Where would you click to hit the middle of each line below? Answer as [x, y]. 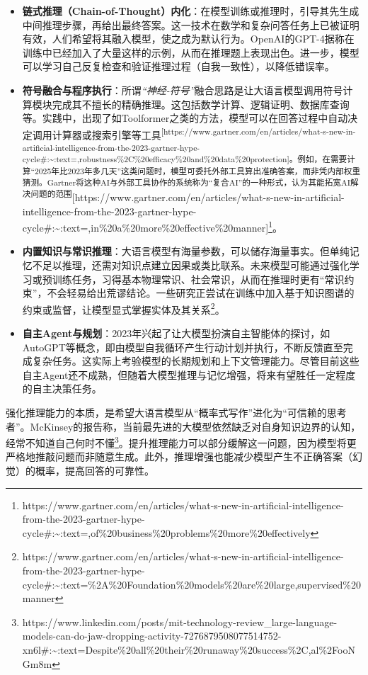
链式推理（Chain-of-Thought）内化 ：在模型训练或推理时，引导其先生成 [191, 11]
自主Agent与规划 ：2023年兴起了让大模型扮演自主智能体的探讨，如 [176, 333]
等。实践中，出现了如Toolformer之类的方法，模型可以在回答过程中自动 [185, 118]
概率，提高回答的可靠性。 [94, 471]
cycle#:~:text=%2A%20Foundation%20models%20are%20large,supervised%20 [191, 584]
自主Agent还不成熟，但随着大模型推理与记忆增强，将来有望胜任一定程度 [189, 374]
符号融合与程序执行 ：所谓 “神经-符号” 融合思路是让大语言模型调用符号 [183, 90]
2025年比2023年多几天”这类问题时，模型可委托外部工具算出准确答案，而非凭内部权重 [197, 170]
